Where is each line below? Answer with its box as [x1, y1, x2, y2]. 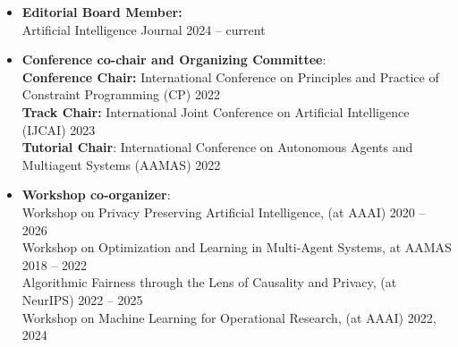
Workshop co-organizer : [21, 185, 171, 204]
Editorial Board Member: [21, 3, 182, 21]
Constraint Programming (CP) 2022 [21, 85, 220, 104]
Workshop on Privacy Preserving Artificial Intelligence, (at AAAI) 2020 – [21, 202, 426, 221]
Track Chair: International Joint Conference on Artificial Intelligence [21, 102, 410, 121]
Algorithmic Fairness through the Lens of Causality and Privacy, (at [21, 273, 397, 292]
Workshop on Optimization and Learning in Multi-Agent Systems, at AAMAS [21, 238, 452, 257]
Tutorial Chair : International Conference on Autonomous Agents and [21, 138, 413, 157]
